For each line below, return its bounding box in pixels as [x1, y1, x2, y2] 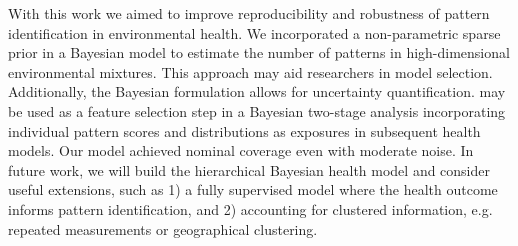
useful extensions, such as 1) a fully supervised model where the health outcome [8, 179, 498, 200]
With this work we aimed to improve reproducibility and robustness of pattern [8, 3, 490, 23]
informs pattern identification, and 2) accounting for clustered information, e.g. [8, 198, 493, 219]
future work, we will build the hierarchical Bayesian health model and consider [8, 159, 491, 180]
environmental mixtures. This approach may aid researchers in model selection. [8, 61, 493, 82]
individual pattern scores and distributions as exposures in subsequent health [8, 120, 481, 141]
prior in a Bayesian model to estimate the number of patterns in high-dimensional [8, 42, 510, 63]
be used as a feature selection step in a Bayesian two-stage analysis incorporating [8, 100, 506, 121]
